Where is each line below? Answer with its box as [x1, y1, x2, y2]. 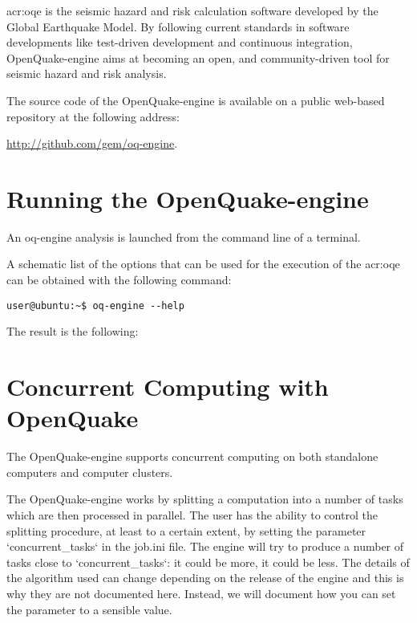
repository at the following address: [6, 108, 180, 124]
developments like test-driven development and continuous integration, [6, 34, 353, 51]
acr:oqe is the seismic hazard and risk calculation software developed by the [6, 2, 379, 18]
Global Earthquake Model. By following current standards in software [6, 18, 350, 35]
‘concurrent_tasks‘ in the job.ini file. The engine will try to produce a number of [6, 538, 404, 555]
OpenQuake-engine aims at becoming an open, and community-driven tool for [6, 49, 390, 66]
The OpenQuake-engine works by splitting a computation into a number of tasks [6, 491, 403, 507]
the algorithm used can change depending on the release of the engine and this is [6, 569, 404, 586]
